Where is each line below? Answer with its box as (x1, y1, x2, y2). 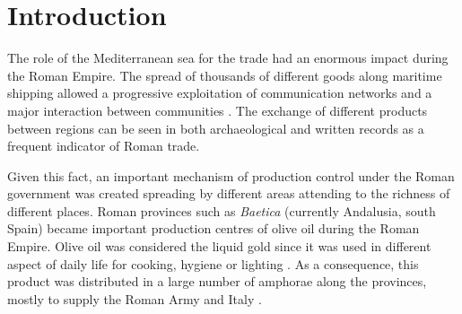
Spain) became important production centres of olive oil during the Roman (7, 219, 420, 238)
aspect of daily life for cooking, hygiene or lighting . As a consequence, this (7, 254, 419, 273)
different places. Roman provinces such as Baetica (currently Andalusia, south (7, 201, 436, 220)
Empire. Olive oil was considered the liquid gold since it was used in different (7, 237, 431, 256)
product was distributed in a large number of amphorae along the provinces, (7, 272, 427, 291)
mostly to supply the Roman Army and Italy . (7, 289, 262, 308)
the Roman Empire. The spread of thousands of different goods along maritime (7, 65, 442, 84)
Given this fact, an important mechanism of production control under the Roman (7, 166, 455, 185)
